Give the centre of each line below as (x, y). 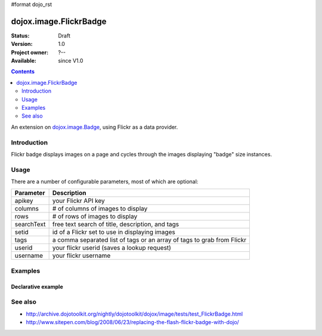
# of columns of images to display (100, 209)
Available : (24, 61)
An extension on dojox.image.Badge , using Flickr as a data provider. (95, 127)
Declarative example (37, 286)
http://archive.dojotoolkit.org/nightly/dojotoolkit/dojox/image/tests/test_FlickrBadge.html (134, 314)
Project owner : (30, 52)
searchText (30, 224)
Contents (23, 72)
